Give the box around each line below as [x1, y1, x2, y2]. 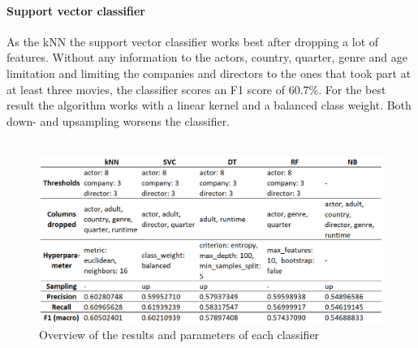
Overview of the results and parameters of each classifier [39, 326, 320, 343]
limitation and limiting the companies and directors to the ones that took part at [6, 64, 412, 81]
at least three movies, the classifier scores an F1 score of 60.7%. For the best [6, 80, 386, 97]
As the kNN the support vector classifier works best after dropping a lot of [6, 32, 379, 49]
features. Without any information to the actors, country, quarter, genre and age [6, 49, 407, 66]
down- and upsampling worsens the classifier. [6, 112, 231, 129]
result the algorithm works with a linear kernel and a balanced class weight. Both [6, 97, 412, 114]
